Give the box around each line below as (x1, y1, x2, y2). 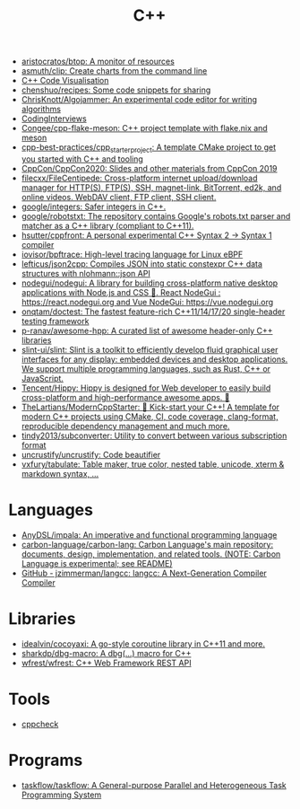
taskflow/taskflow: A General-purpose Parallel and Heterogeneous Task (21, 779, 287, 790)
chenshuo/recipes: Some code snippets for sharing (21, 84, 211, 95)
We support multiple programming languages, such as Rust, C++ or (21, 363, 270, 374)
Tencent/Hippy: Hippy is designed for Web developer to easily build (21, 383, 271, 393)
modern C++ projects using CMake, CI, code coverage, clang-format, (21, 410, 279, 422)
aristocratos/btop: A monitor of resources (21, 56, 176, 67)
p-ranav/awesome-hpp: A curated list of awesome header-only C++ (21, 325, 273, 336)
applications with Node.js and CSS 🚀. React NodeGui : (21, 286, 221, 297)
